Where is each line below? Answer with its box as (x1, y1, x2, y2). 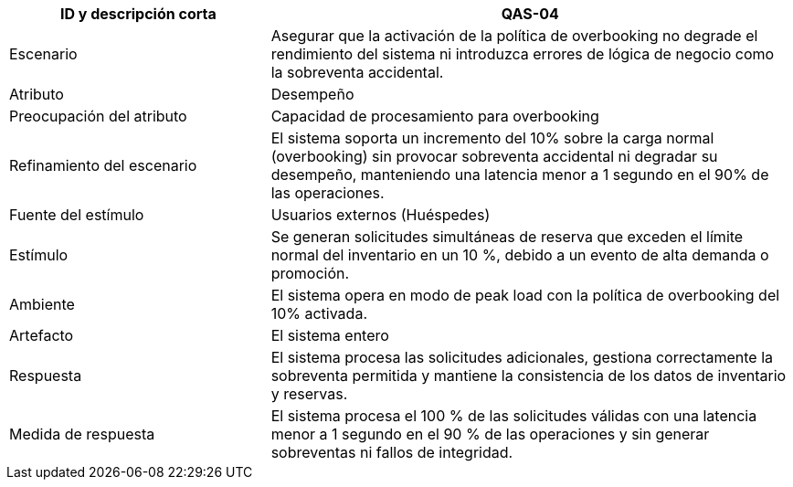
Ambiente (9, 295, 75, 313)
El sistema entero (270, 326, 389, 344)
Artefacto (9, 326, 74, 344)
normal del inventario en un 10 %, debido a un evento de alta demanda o (270, 246, 769, 264)
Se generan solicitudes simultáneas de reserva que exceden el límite (270, 228, 744, 246)
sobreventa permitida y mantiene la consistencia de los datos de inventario (270, 366, 787, 385)
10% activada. (270, 304, 367, 323)
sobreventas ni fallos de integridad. (270, 443, 513, 461)
